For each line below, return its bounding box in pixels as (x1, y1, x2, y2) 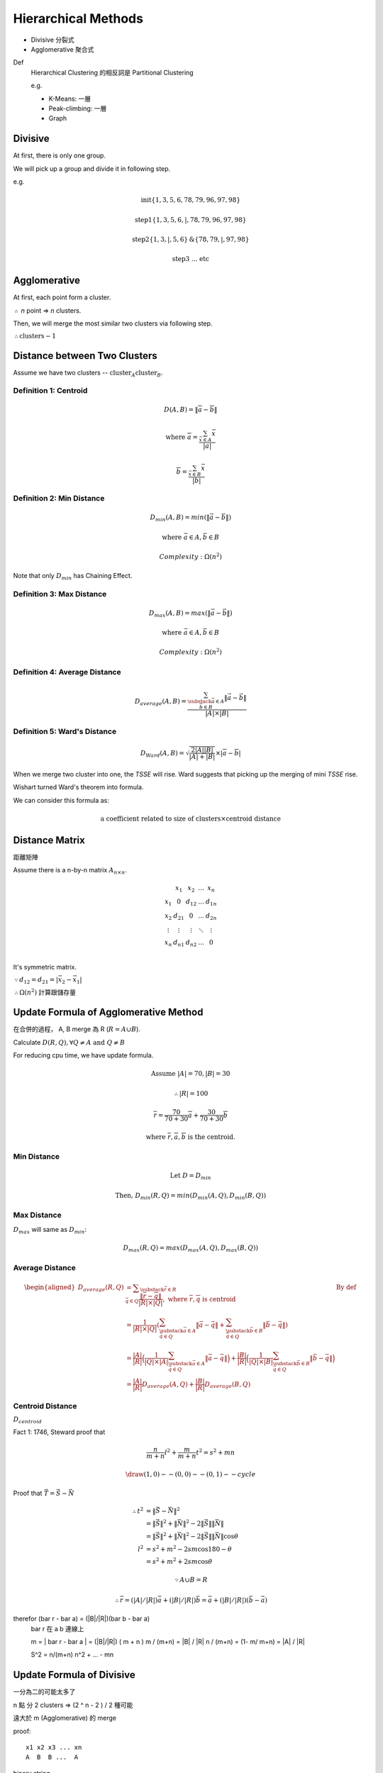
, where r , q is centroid (162, 1295, 236, 1303)
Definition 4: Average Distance (13, 667, 121, 677)
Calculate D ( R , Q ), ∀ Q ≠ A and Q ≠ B (13, 1038, 126, 1046)
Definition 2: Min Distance (13, 494, 105, 504)
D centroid (13, 1416, 43, 1425)
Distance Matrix (13, 834, 85, 846)
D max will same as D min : (13, 1225, 87, 1235)
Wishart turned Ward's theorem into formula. (13, 783, 144, 791)
